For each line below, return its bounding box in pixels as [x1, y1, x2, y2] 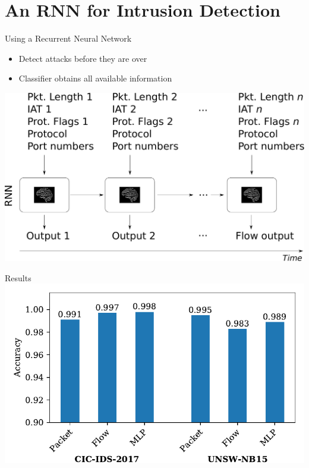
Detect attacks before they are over [18, 52, 147, 64]
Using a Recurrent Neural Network [5, 32, 132, 45]
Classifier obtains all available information [18, 72, 172, 84]
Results [5, 271, 31, 284]
